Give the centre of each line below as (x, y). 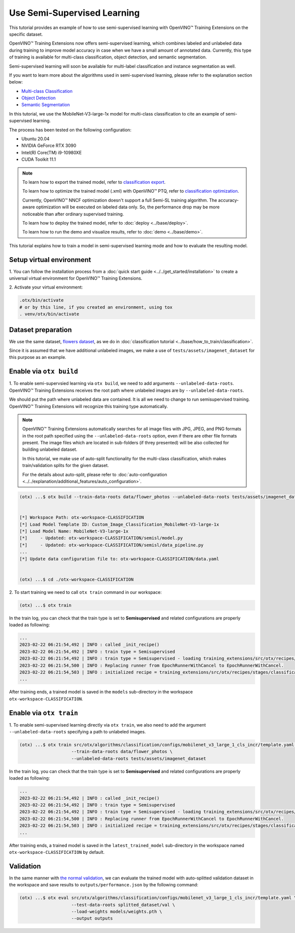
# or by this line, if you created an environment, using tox (96, 307)
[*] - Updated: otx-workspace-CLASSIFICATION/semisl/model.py (101, 538)
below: (16, 82)
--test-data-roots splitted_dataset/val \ (123, 905)
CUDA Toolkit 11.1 (39, 159)
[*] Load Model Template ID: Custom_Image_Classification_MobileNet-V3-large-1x (119, 524)
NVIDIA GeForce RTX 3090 (49, 146)
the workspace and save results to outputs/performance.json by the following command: (104, 885)
